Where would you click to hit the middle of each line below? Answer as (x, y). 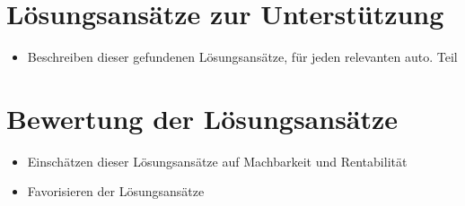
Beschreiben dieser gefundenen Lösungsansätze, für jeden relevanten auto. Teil (242, 57)
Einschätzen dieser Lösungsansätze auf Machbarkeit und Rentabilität (217, 161)
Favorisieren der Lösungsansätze (116, 191)
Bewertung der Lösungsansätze (202, 118)
